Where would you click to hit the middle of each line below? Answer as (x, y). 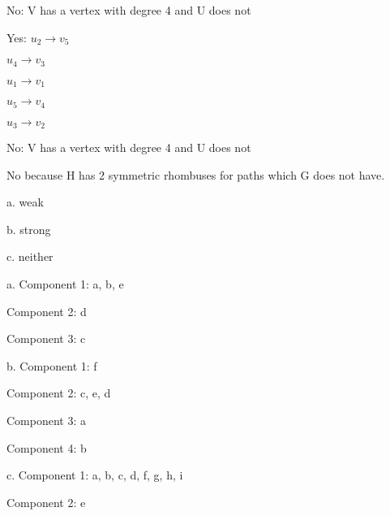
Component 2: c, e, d (59, 393)
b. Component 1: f (52, 365)
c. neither (30, 256)
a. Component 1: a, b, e (65, 283)
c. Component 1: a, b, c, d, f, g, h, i (95, 475)
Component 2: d (47, 311)
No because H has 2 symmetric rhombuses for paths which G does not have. (196, 174)
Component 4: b (47, 447)
